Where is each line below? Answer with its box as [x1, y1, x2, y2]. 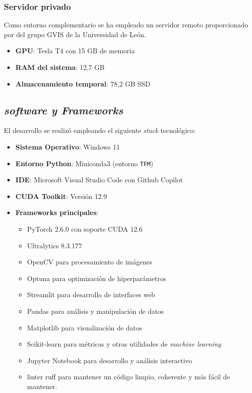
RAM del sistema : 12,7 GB [15, 62, 105, 72]
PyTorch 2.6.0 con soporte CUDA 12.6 [27, 224, 143, 234]
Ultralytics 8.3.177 [27, 240, 82, 250]
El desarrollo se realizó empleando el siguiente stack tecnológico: [4, 125, 196, 135]
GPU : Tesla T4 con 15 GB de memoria [15, 45, 135, 56]
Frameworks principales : [15, 207, 99, 218]
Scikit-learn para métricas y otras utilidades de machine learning [27, 339, 221, 349]
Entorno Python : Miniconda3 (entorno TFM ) [15, 158, 153, 168]
